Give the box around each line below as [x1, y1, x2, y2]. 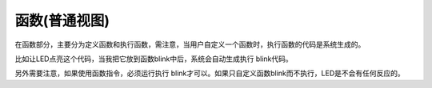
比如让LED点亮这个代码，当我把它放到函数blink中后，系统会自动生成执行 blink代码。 [14, 54, 293, 63]
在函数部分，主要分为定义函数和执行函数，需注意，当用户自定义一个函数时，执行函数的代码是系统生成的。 [14, 40, 366, 49]
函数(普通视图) [14, 12, 110, 29]
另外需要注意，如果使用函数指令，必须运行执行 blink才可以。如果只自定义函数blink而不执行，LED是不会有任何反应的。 [14, 68, 405, 78]
